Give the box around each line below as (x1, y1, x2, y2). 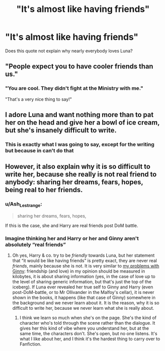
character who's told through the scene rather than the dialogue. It (19, 320, 156, 326)
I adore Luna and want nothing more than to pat (5, 111, 154, 119)
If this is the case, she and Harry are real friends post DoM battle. (5, 222, 138, 228)
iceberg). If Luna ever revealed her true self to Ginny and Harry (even (12, 284, 153, 290)
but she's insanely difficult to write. (5, 126, 117, 135)
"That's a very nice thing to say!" (5, 96, 72, 102)
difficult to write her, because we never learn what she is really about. (12, 305, 155, 311)
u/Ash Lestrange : (5, 201, 42, 209)
